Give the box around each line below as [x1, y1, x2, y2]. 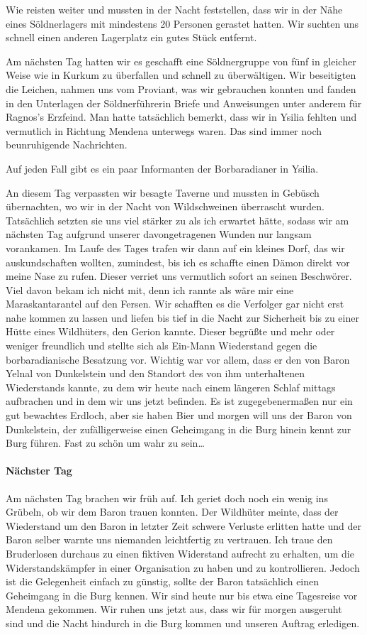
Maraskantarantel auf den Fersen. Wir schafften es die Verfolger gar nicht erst [6, 296, 344, 311]
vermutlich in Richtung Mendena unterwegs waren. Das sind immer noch [6, 123, 322, 138]
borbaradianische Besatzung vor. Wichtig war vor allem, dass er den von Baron [6, 352, 350, 367]
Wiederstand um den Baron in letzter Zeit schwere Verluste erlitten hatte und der [6, 518, 361, 533]
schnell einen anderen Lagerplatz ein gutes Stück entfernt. [6, 30, 257, 45]
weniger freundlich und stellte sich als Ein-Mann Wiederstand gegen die [6, 338, 317, 353]
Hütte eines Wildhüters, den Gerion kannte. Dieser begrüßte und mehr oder [6, 324, 335, 339]
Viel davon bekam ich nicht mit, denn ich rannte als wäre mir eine [6, 282, 294, 297]
